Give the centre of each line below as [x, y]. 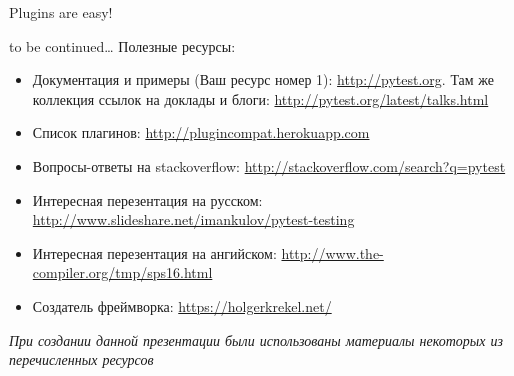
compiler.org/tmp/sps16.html [122, 272]
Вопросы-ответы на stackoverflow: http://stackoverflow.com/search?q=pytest [269, 165]
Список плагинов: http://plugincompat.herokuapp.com [201, 132]
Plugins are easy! [61, 12]
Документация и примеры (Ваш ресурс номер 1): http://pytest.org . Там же [263, 79]
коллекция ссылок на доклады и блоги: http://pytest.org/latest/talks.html [260, 98]
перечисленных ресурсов [81, 359]
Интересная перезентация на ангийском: [154, 252]
